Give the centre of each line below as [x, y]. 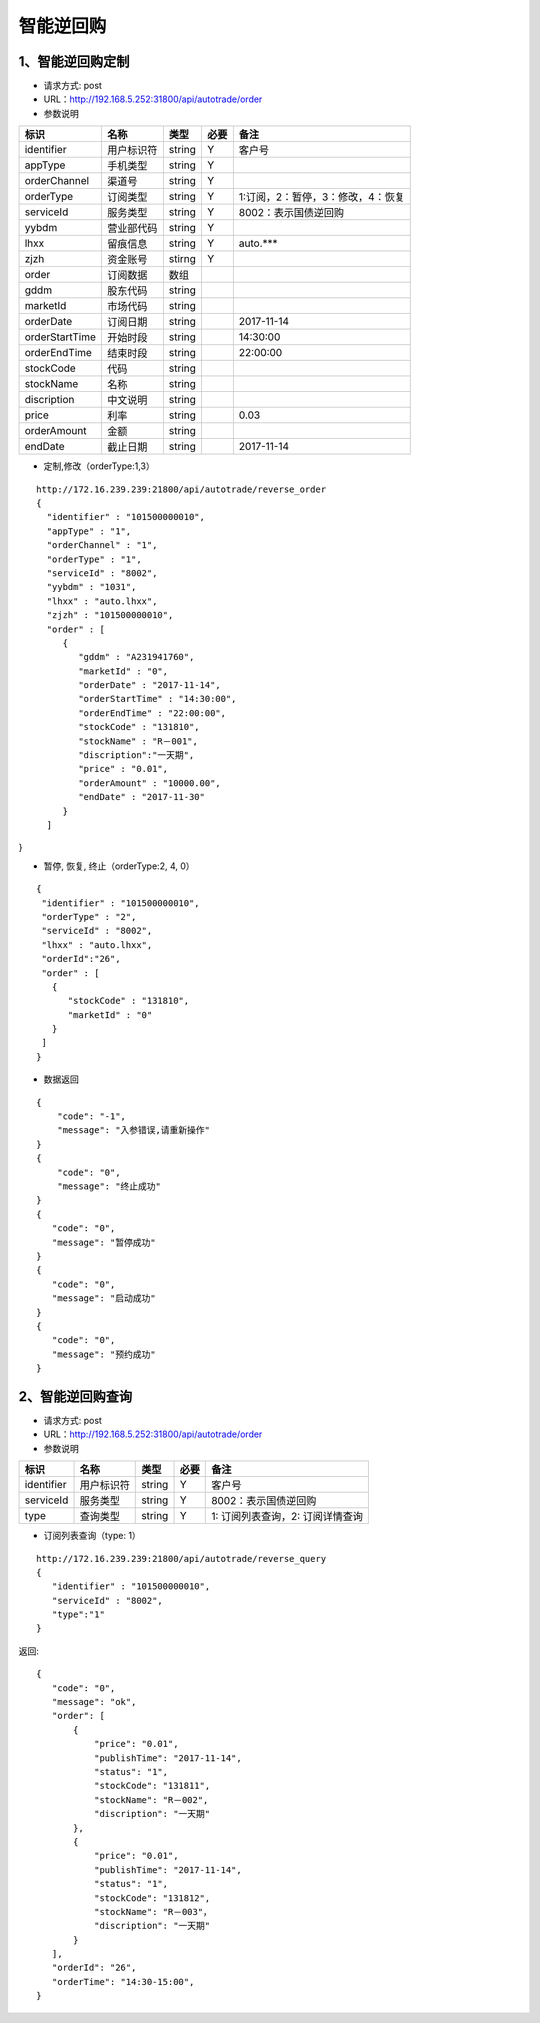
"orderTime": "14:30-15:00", [123, 1981]
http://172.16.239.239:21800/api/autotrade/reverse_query [181, 1558]
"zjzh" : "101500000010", [110, 615]
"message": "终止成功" [109, 1186]
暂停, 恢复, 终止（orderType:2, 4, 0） [119, 866]
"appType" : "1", [89, 531]
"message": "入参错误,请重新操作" [133, 1130]
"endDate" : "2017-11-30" [141, 797]
